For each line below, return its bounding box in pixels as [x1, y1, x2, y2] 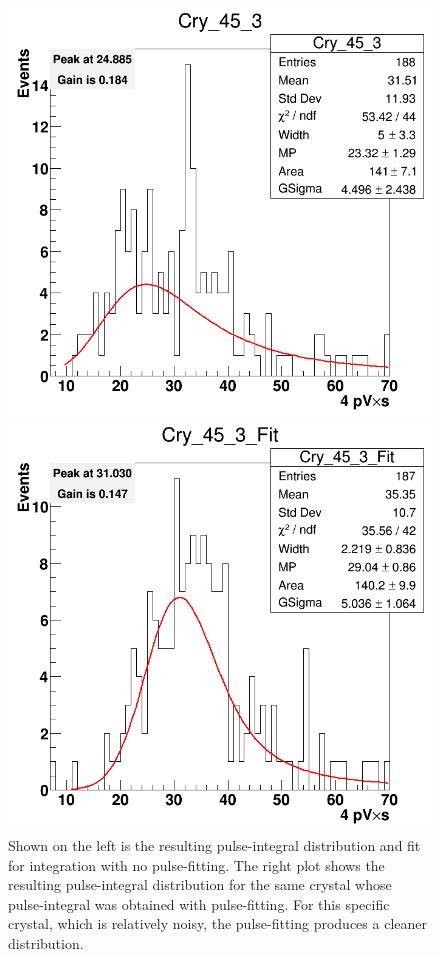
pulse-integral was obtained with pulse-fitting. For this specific [8, 893, 390, 914]
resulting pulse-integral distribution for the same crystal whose [8, 874, 392, 895]
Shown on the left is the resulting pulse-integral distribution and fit [8, 835, 421, 855]
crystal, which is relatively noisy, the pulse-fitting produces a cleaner [8, 913, 427, 934]
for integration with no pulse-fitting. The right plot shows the [8, 854, 385, 875]
